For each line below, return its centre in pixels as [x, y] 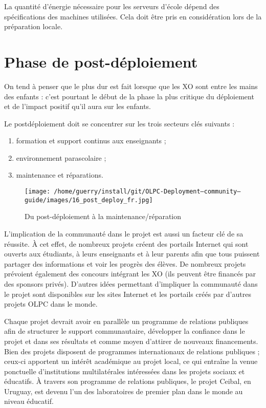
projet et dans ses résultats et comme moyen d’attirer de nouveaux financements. [131, 341]
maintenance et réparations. [60, 175]
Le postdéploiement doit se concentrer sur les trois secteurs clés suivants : [119, 123]
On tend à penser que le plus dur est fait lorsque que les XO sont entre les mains [131, 86]
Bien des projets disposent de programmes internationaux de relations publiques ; [132, 351]
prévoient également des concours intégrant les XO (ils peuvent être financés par [130, 274]
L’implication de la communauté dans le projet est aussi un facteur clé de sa [124, 233]
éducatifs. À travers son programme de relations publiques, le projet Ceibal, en [128, 381]
